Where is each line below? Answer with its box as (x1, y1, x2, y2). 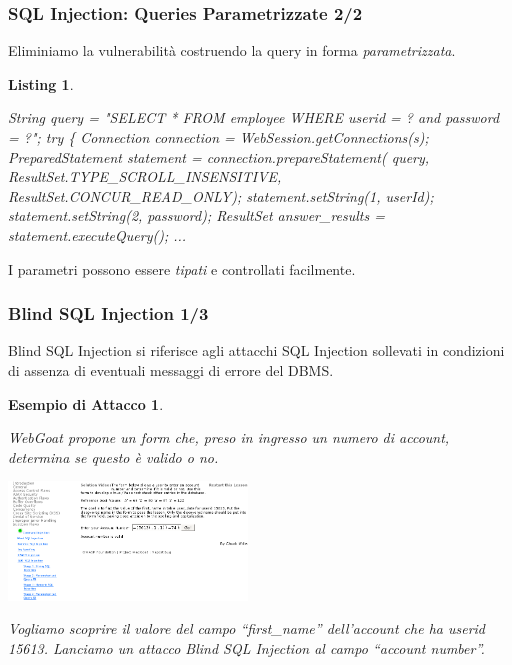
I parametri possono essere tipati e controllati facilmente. (8, 258, 356, 279)
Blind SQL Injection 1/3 (8, 301, 209, 326)
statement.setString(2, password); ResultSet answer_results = (8, 205, 385, 226)
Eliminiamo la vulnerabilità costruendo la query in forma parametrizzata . (8, 40, 456, 61)
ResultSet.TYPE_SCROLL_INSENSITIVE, (8, 166, 282, 187)
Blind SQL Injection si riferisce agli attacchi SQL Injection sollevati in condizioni (8, 340, 505, 361)
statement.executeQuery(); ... (8, 224, 187, 245)
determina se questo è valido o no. (8, 446, 219, 467)
